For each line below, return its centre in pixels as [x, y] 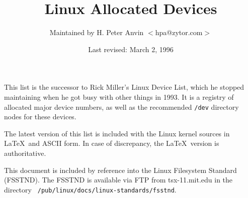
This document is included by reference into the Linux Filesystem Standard [120, 170]
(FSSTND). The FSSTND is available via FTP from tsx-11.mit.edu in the [118, 180]
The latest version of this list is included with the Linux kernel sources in [117, 133]
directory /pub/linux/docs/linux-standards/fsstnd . [90, 189]
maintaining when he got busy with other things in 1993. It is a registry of [119, 96]
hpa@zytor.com [179, 32]
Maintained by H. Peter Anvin [97, 32]
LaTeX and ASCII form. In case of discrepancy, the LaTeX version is [112, 143]
